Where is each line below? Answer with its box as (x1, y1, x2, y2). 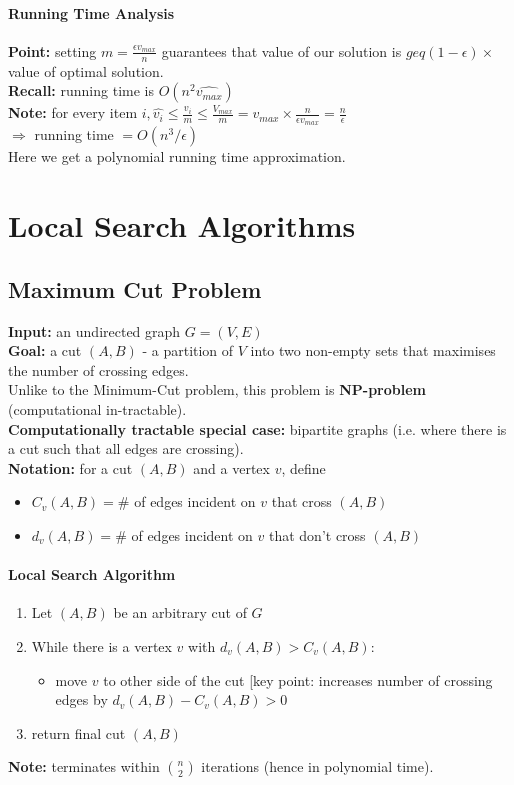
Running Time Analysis (8, 2, 175, 23)
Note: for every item (8, 102, 138, 123)
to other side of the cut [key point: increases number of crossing (103, 669, 493, 690)
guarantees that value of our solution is (161, 40, 402, 61)
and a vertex (193, 457, 270, 478)
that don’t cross (268, 524, 366, 545)
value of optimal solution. (8, 60, 164, 81)
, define (281, 457, 326, 478)
